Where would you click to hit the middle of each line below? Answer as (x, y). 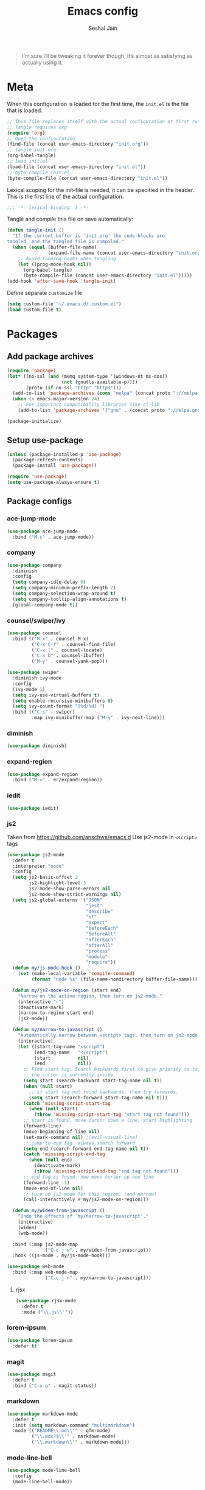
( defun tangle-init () (36, 230)
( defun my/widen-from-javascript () (59, 1211)
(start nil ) (61, 1058)
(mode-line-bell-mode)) (42, 1482)
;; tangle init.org (32, 150)
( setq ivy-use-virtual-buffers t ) (56, 695)
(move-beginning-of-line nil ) (61, 1132)
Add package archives (50, 357)
